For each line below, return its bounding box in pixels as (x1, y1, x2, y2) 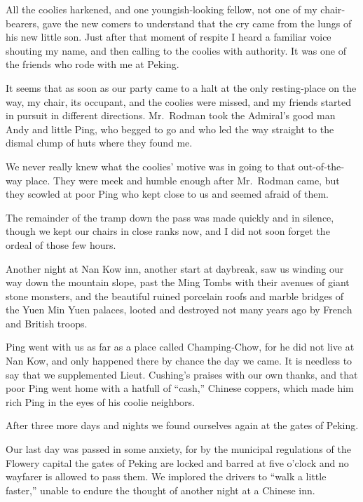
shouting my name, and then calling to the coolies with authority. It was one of (6, 43, 346, 57)
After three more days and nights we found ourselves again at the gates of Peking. (6, 418, 359, 433)
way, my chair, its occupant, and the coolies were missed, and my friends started (6, 94, 351, 109)
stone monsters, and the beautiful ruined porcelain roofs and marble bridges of (6, 288, 344, 303)
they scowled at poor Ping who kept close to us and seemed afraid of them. (6, 186, 329, 201)
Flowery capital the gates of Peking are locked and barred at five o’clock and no (6, 455, 349, 470)
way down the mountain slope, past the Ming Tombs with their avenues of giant (6, 275, 350, 290)
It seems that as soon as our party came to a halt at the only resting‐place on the (6, 80, 357, 95)
